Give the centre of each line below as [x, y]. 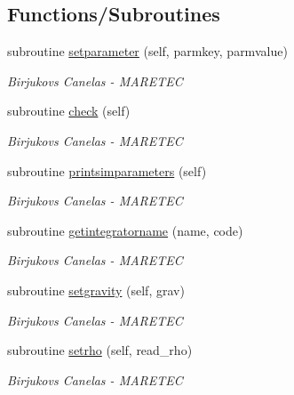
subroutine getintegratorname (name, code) [125, 230]
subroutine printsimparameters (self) [107, 170]
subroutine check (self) [69, 111]
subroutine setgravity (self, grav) [96, 290]
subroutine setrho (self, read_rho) [100, 350]
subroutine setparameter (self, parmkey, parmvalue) [147, 51]
